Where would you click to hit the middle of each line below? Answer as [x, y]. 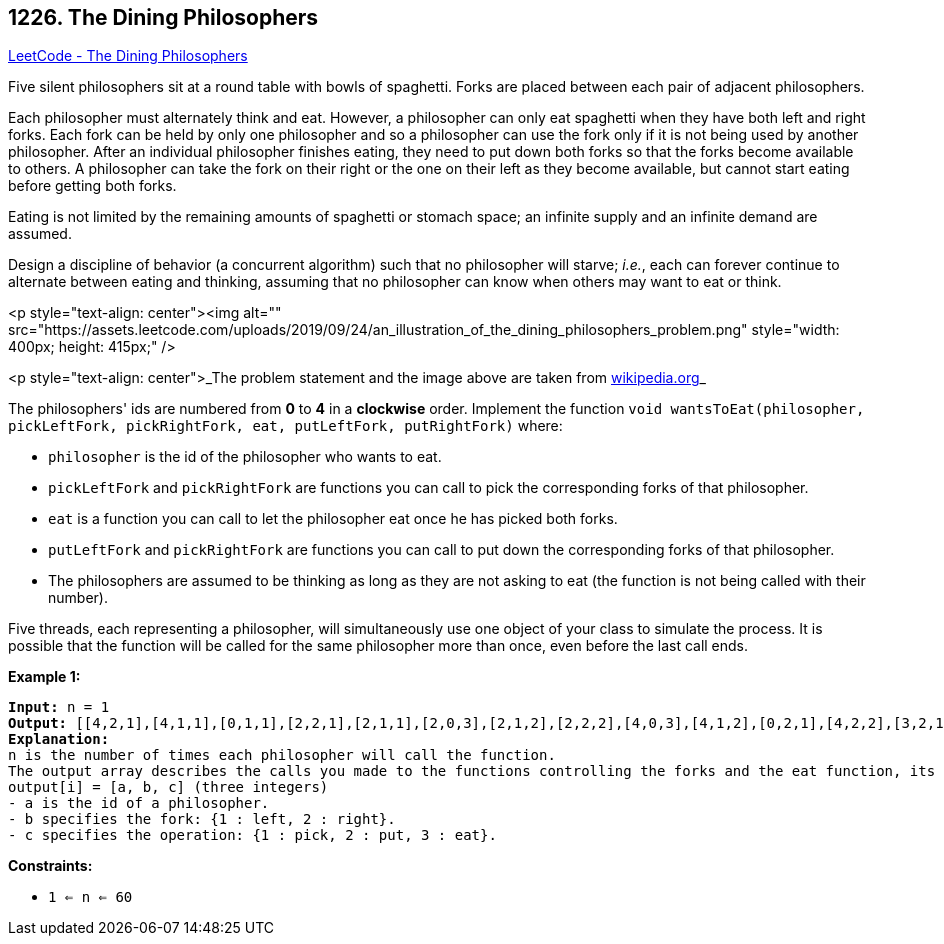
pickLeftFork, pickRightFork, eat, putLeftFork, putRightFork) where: [285, 426]
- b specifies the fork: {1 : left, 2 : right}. [202, 819]
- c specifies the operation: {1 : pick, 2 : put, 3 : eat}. [252, 835]
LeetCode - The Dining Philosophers [128, 56]
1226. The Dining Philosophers [163, 17]
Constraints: [50, 866]
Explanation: [59, 739]
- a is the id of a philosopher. [139, 803]
